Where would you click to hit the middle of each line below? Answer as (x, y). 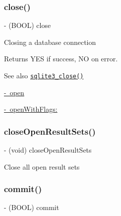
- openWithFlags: (31, 109)
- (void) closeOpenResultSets (48, 150)
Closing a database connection (50, 42)
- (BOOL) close (28, 25)
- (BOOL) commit (32, 207)
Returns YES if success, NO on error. (61, 59)
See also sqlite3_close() (44, 75)
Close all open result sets (42, 166)
